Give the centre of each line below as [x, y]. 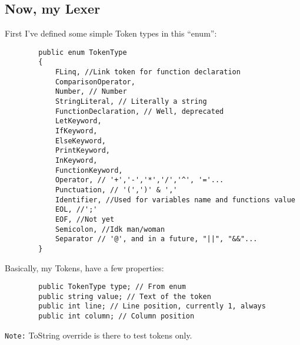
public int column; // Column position [116, 316]
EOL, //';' [76, 210]
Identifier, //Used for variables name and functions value [175, 200]
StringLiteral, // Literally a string [131, 102]
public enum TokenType [83, 52]
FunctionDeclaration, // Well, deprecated [139, 111]
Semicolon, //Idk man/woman [110, 229]
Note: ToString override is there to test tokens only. [99, 335]
